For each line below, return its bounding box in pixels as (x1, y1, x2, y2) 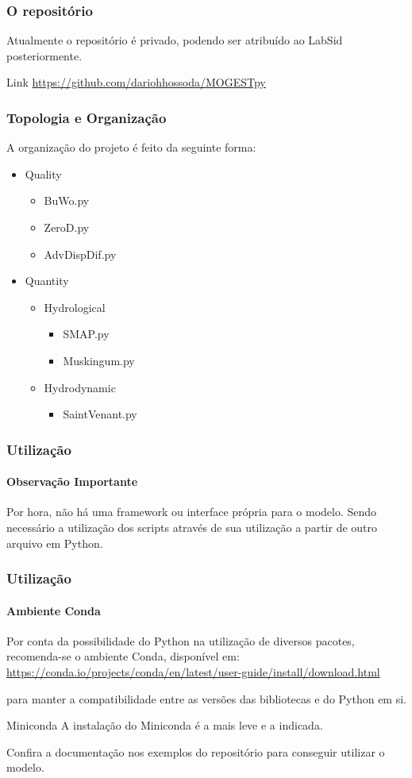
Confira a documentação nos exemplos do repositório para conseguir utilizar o (6, 743, 385, 760)
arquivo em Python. (6, 534, 103, 551)
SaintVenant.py (63, 406, 137, 422)
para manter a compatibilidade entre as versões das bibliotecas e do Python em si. (6, 690, 406, 707)
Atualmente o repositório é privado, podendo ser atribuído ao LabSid (6, 32, 343, 48)
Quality (25, 165, 62, 182)
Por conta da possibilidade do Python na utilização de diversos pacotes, (6, 632, 355, 649)
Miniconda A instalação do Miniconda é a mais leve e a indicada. (6, 717, 323, 734)
